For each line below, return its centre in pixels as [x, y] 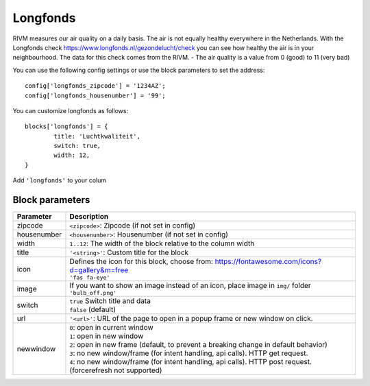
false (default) [93, 310]
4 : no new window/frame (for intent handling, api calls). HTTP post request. [190, 362]
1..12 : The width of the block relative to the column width [162, 243]
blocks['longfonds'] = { [66, 126]
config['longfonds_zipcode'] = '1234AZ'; [95, 86]
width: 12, [72, 155]
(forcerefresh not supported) [116, 370]
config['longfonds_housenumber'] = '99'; [95, 95]
